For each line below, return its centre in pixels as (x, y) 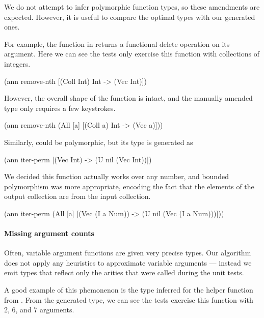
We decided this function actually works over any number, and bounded (116, 176)
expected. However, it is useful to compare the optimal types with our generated (130, 17)
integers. (17, 63)
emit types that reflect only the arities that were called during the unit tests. (124, 272)
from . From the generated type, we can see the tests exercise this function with (129, 299)
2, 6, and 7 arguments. (39, 310)
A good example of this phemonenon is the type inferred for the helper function (129, 290)
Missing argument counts (49, 233)
